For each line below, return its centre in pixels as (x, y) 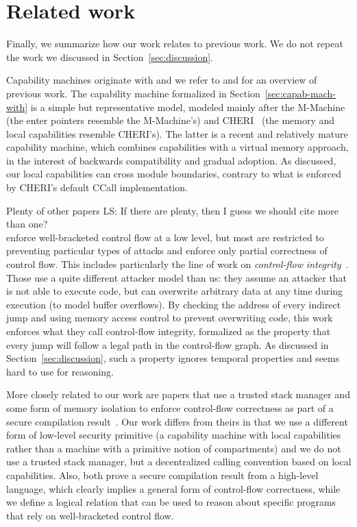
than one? (27, 224)
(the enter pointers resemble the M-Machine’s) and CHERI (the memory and (171, 120)
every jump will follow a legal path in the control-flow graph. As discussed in (168, 344)
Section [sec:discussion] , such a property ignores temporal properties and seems (173, 358)
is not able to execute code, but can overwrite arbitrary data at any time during (175, 291)
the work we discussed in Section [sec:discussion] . (110, 57)
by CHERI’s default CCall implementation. (97, 187)
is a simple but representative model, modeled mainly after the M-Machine (188, 107)
